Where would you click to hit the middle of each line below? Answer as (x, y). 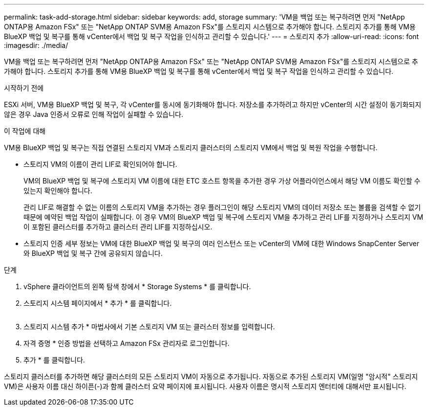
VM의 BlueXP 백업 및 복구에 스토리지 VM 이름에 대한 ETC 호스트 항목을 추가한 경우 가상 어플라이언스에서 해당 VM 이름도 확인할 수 (222, 181)
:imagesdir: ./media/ (36, 45)
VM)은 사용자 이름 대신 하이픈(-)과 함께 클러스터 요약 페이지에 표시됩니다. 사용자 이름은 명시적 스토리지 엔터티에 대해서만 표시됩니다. (205, 386)
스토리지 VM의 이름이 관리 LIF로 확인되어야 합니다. (100, 164)
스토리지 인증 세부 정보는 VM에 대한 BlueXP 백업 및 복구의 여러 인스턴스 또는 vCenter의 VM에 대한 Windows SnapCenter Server (222, 243)
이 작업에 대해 (25, 131)
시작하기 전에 (24, 88)
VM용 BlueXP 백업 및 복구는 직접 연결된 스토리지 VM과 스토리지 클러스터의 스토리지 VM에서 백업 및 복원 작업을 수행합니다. (191, 148)
